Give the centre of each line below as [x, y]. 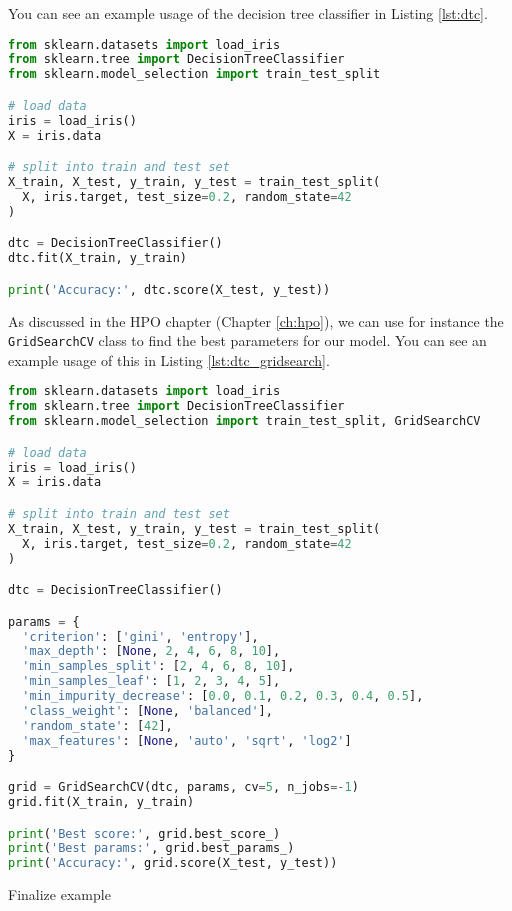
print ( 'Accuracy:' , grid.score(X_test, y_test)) [173, 863]
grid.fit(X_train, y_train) [101, 801]
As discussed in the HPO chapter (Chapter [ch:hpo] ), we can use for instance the [256, 320]
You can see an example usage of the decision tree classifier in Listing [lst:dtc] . [248, 13]
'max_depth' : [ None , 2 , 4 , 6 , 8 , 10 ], [151, 651]
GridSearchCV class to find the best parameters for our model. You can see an [247, 340]
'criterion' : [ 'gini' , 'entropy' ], [140, 636]
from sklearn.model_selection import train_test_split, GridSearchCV [244, 421]
